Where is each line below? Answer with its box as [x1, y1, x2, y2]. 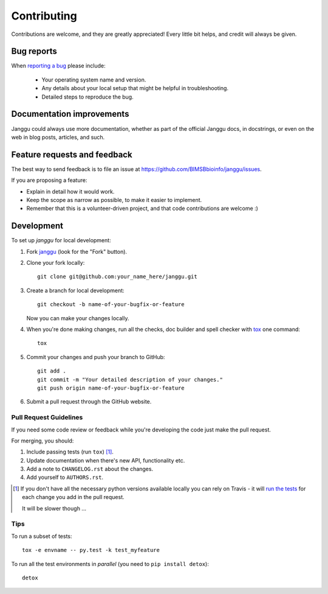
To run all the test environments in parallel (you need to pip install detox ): [11, 560, 209, 567]
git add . [37, 368, 66, 374]
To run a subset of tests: [11, 533, 72, 540]
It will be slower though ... [22, 505, 86, 512]
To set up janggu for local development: [11, 237, 112, 244]
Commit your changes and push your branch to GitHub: [26, 353, 165, 360]
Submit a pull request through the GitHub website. [26, 398, 152, 405]
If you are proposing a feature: [11, 176, 87, 184]
